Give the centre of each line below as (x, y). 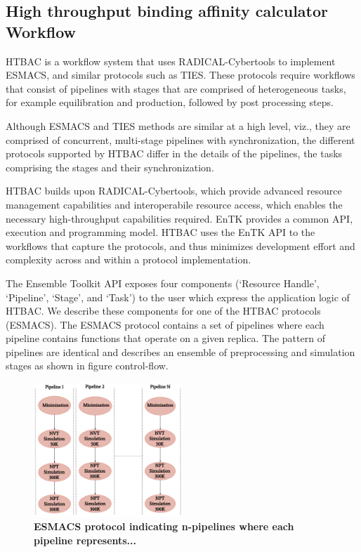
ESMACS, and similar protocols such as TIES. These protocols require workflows (180, 75)
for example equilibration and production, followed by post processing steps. (170, 102)
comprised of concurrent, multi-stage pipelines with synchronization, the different (180, 139)
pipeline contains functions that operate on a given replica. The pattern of (165, 338)
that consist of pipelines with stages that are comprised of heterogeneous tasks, (176, 88)
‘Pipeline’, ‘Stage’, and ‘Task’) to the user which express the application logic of (178, 297)
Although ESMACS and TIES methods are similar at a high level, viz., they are (178, 125)
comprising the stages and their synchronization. (110, 167)
